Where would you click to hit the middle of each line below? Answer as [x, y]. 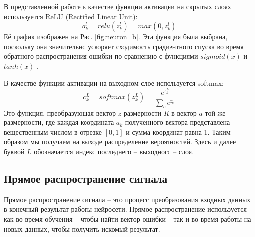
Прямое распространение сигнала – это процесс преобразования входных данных [127, 199]
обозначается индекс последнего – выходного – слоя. [114, 152]
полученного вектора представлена [177, 122]
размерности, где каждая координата [59, 122]
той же [215, 112]
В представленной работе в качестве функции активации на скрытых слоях [118, 6]
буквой [14, 152]
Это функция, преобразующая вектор [60, 112]
